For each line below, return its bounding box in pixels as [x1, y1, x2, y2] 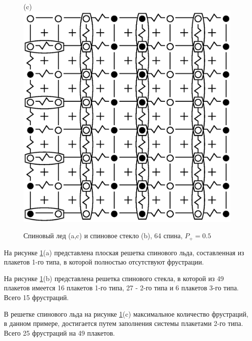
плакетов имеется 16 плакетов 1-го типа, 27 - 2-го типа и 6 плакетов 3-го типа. [4, 283, 239, 293]
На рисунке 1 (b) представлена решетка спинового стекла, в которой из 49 [4, 273, 224, 283]
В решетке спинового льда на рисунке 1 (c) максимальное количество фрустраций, [4, 308, 249, 319]
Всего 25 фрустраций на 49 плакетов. [4, 327, 115, 338]
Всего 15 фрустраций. [4, 292, 69, 303]
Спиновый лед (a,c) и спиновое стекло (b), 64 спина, [23, 230, 183, 241]
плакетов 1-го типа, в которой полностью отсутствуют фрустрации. [4, 257, 204, 267]
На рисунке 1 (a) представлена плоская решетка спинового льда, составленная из [4, 247, 244, 257]
